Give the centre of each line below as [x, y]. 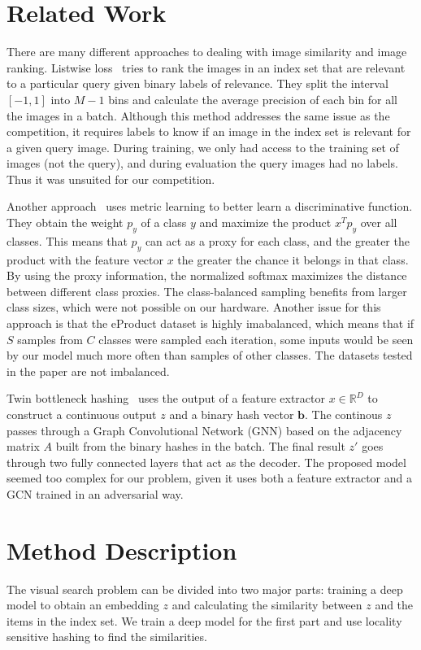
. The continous [344, 414]
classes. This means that [67, 240]
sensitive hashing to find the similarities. [107, 637]
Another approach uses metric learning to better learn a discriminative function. [210, 206]
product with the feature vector [85, 259]
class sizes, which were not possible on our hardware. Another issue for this [194, 307]
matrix [23, 446]
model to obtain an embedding [83, 605]
